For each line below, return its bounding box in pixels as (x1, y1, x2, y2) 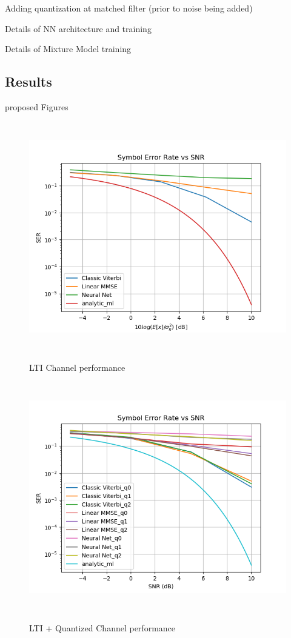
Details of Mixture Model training (5, 42, 132, 55)
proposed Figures (5, 100, 69, 113)
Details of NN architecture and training (5, 22, 152, 35)
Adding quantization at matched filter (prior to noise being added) (5, 2, 253, 14)
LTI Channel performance (29, 361, 125, 374)
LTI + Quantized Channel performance (29, 622, 176, 634)
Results (5, 72, 52, 91)
